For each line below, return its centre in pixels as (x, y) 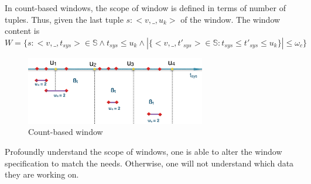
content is (22, 31)
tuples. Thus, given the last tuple (64, 19)
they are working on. (42, 174)
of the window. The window (230, 19)
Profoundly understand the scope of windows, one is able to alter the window (143, 151)
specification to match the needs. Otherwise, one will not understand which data (149, 163)
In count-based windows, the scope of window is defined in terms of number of (145, 8)
